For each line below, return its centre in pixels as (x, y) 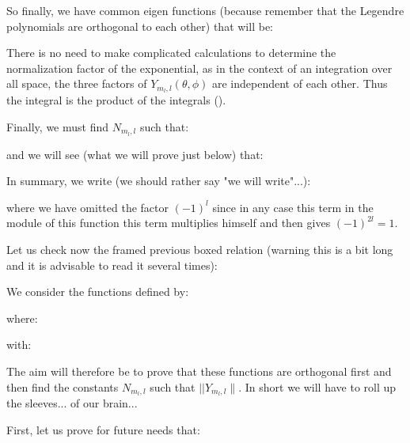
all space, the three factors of (77, 83)
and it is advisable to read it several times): (112, 265)
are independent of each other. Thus (300, 83)
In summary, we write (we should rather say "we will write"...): (159, 181)
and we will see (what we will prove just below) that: (135, 154)
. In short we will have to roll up (317, 386)
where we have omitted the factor (87, 207)
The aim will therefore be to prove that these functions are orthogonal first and (199, 371)
